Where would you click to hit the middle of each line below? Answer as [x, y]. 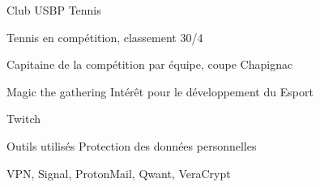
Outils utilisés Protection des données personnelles [132, 145]
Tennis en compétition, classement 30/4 [105, 37]
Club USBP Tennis [54, 10]
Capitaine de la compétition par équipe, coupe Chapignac [150, 64]
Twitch [23, 119]
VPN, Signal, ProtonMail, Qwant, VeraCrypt [119, 173]
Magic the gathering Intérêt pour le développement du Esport [160, 91]
